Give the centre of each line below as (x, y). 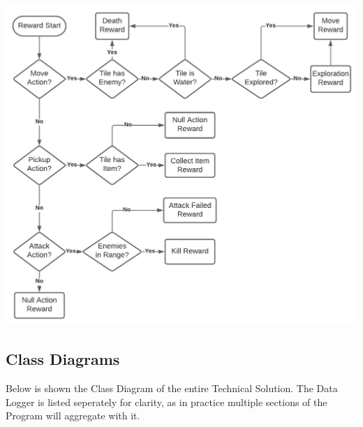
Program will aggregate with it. (73, 415)
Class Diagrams (63, 359)
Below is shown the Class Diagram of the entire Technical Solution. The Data (172, 388)
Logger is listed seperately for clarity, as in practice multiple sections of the (166, 402)
